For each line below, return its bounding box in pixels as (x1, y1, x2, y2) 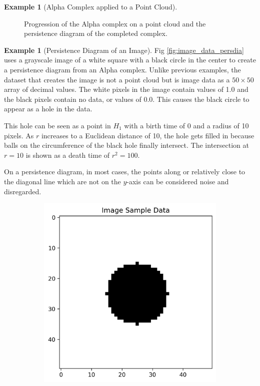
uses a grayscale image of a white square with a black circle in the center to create (4, 54, 256, 65)
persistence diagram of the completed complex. (24, 28, 167, 38)
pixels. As (4, 130, 34, 140)
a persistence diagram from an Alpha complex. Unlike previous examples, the (4, 64, 241, 74)
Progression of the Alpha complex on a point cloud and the (24, 18, 206, 28)
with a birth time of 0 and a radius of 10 (124, 120, 249, 130)
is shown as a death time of (25, 149, 110, 160)
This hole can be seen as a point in (4, 120, 111, 130)
